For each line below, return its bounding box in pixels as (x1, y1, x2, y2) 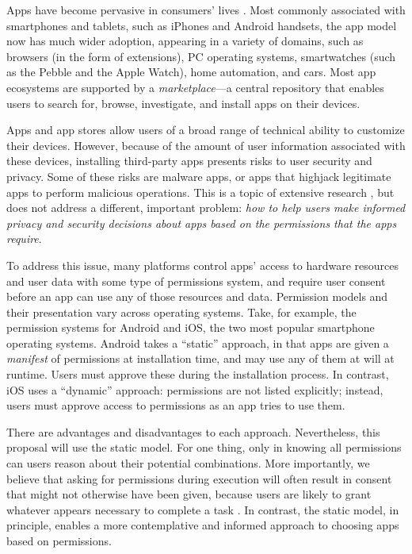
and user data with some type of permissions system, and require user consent (6, 272, 386, 289)
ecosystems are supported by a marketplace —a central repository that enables (6, 79, 384, 95)
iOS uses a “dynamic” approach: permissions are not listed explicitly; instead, (6, 381, 383, 398)
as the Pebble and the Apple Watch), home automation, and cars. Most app (6, 63, 376, 80)
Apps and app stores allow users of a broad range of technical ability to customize (6, 121, 405, 138)
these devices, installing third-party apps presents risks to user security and (6, 152, 372, 169)
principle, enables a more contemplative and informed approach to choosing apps (6, 517, 399, 533)
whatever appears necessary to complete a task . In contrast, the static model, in (6, 501, 399, 517)
